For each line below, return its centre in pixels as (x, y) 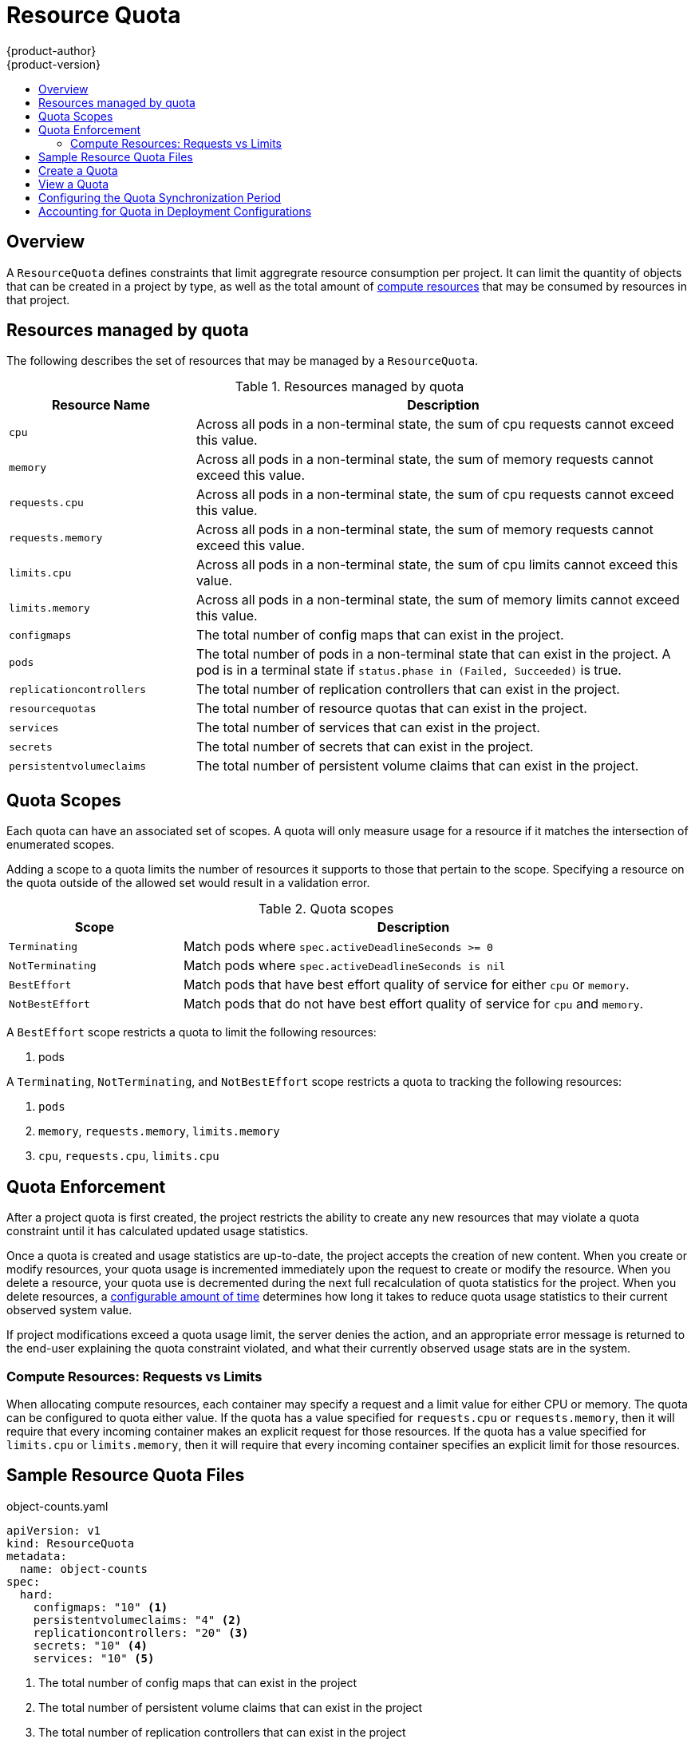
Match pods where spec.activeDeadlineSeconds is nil (344, 966)
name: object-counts (84, 1569)
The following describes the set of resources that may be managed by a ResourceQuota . (243, 361)
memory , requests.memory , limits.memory (159, 1131)
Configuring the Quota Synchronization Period (160, 197)
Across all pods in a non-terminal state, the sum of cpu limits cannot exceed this (437, 565)
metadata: (37, 1556)
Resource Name (101, 405)
